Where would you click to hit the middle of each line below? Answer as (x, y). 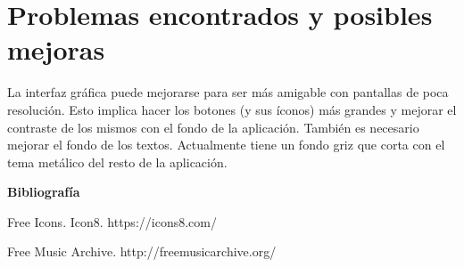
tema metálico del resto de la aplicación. (117, 162)
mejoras (56, 49)
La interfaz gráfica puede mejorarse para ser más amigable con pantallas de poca (228, 92)
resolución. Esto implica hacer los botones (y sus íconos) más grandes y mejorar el (232, 109)
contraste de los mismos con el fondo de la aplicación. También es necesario (213, 127)
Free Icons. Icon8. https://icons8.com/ (112, 221)
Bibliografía (44, 192)
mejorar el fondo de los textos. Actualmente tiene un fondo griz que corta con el (226, 145)
